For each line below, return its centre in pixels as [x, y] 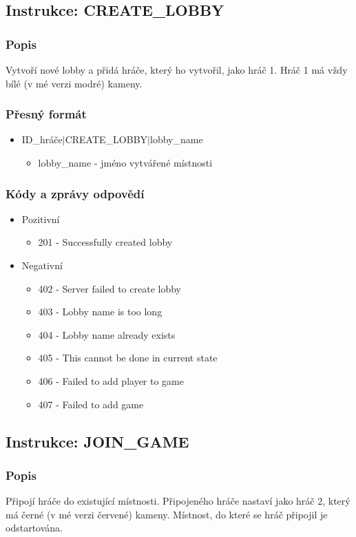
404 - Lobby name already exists [107, 334]
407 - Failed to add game [91, 404]
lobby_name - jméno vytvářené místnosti [125, 162]
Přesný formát [46, 114]
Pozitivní [41, 219]
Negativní [42, 265]
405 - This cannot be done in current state [128, 358]
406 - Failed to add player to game [111, 380]
